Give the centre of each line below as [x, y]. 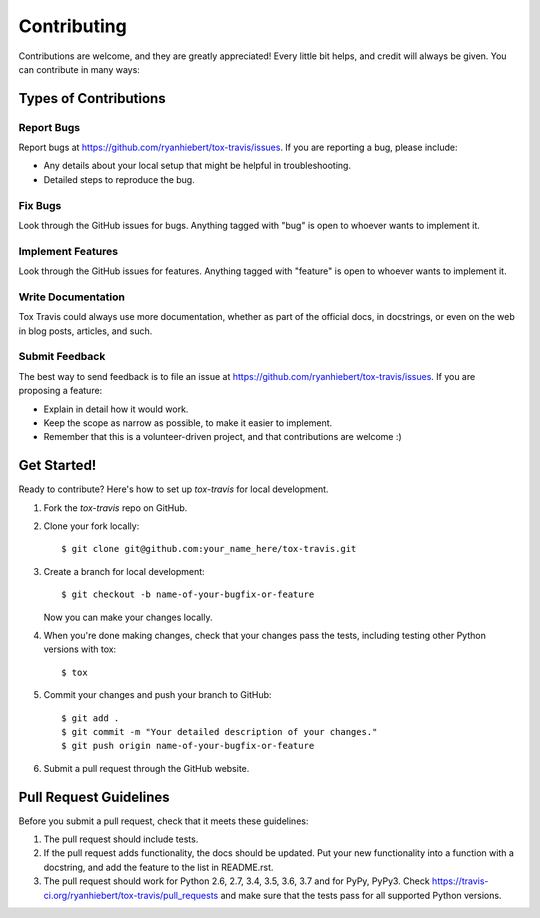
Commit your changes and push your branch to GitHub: [157, 695]
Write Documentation [71, 297]
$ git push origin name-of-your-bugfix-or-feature [188, 746]
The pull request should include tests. [121, 839]
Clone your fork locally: [91, 526]
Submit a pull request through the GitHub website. [146, 768]
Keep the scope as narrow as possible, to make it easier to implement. [188, 423]
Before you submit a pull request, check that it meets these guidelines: [163, 821]
